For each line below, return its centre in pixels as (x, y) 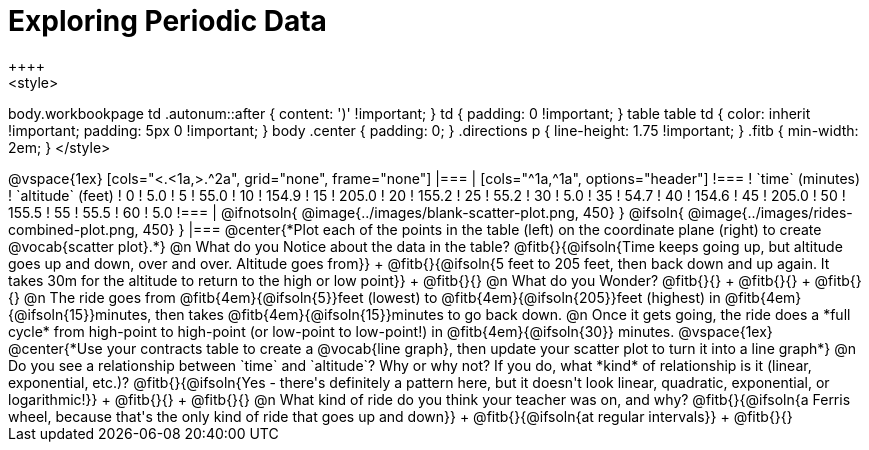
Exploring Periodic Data (167, 21)
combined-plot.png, (73, 229)
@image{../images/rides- (770, 212)
